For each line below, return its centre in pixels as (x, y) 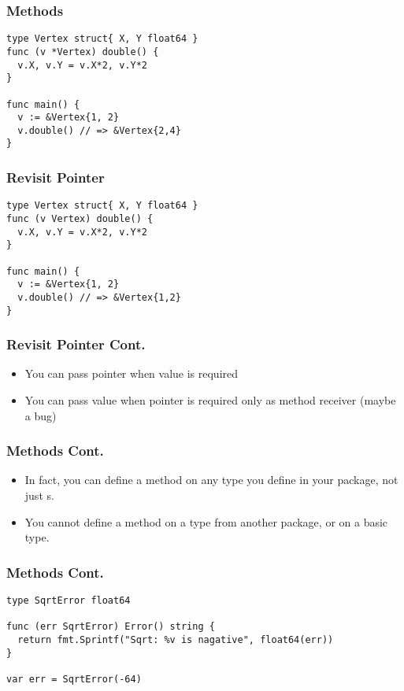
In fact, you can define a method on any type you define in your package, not (211, 480)
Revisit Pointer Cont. (76, 344)
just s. (39, 495)
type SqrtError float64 (69, 601)
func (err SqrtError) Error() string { (111, 627)
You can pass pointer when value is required (132, 373)
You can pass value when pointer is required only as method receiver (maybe (210, 400)
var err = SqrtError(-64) (74, 679)
